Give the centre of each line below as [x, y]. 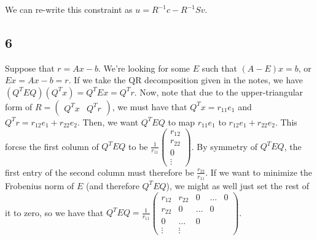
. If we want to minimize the [259, 172]
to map [181, 122]
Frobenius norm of [40, 185]
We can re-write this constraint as [69, 9]
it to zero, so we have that [54, 212]
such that [219, 68]
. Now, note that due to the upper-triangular [219, 92]
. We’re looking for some [144, 68]
